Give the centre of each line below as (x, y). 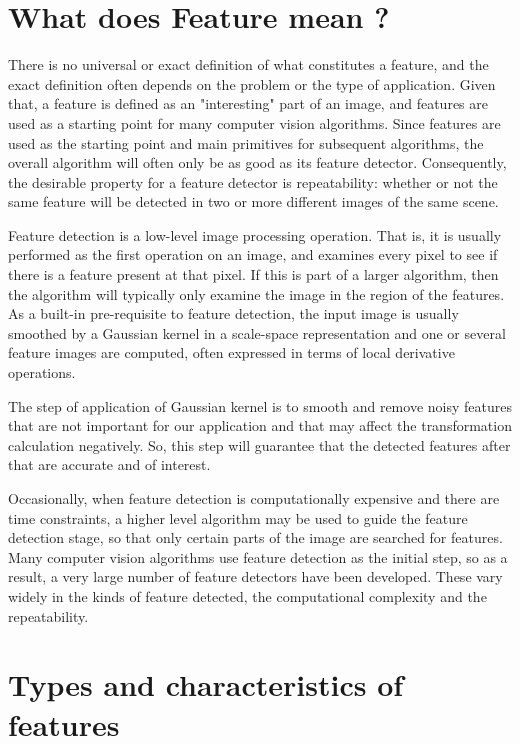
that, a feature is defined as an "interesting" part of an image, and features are (248, 103)
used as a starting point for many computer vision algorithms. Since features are (254, 122)
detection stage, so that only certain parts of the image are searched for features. (255, 537)
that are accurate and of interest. (109, 464)
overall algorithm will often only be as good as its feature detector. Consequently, (257, 162)
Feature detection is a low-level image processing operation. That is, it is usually (255, 234)
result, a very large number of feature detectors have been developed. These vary (255, 576)
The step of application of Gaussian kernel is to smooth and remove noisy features (260, 405)
